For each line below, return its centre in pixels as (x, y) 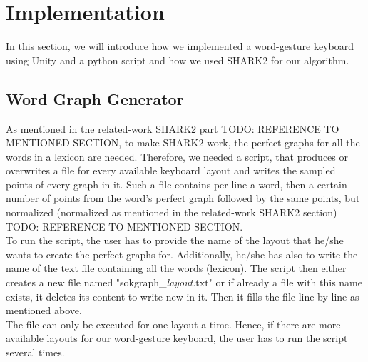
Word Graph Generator (95, 98)
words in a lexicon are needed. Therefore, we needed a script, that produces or (177, 156)
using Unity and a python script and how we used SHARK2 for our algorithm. (178, 60)
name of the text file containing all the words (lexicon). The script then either (176, 268)
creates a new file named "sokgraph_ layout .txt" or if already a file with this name (184, 282)
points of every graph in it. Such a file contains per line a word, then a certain (177, 184)
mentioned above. (44, 310)
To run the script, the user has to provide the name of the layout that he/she (175, 240)
